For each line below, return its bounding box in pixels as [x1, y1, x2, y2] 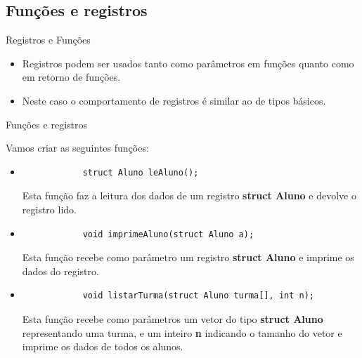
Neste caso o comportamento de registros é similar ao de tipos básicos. [22, 93, 326, 107]
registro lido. [22, 201, 77, 216]
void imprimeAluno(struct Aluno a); [82, 229, 254, 239]
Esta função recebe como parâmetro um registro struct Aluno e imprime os [22, 250, 354, 265]
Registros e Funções [6, 32, 91, 47]
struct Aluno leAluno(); [82, 167, 199, 178]
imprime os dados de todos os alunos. [22, 339, 183, 354]
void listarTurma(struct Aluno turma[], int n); [82, 291, 315, 301]
